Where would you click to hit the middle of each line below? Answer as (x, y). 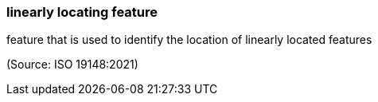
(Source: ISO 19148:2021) (72, 65)
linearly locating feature (82, 12)
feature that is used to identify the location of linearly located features (189, 40)
